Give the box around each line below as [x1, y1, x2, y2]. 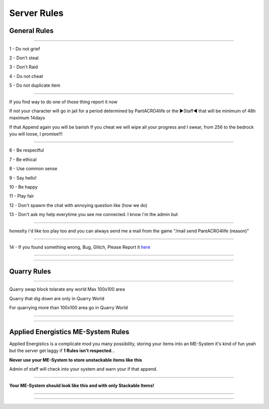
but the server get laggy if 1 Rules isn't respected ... [9, 348, 116, 354]
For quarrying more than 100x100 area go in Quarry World [9, 305, 128, 311]
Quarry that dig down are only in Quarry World [9, 295, 105, 301]
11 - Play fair [9, 193, 34, 199]
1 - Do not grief [9, 45, 40, 52]
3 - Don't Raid [9, 64, 38, 70]
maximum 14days [9, 115, 45, 121]
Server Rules [9, 7, 64, 18]
